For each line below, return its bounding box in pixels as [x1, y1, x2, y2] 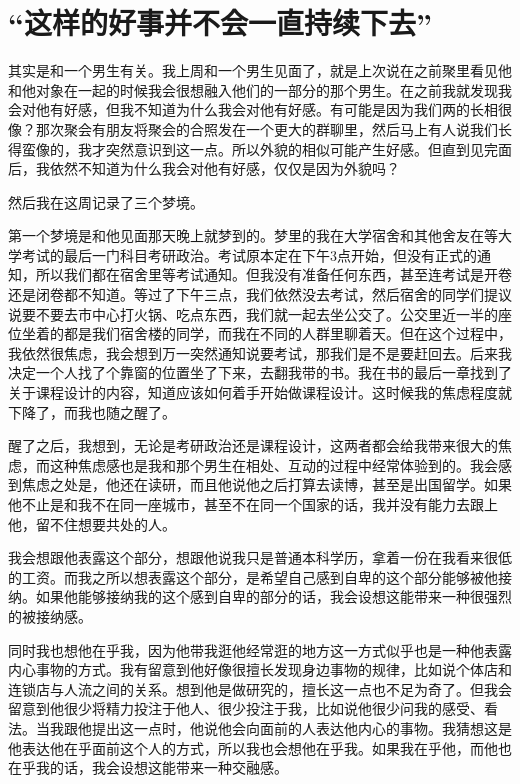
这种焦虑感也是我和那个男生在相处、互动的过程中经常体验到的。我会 [49, 454, 498, 475]
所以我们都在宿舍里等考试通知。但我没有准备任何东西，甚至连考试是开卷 [35, 264, 512, 285]
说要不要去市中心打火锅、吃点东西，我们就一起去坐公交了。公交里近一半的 [8, 303, 498, 324]
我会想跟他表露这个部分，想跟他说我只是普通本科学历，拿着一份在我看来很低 [8, 547, 512, 568]
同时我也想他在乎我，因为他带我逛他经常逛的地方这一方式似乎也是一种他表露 [8, 639, 512, 660]
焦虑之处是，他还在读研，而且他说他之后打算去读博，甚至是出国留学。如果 [21, 474, 512, 495]
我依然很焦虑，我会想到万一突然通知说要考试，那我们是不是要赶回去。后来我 [8, 342, 512, 363]
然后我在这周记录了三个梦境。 [8, 191, 204, 212]
